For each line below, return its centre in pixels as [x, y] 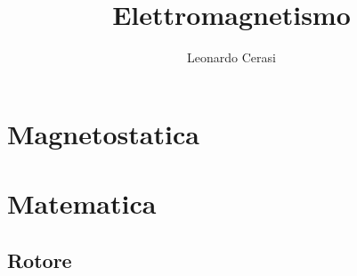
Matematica [82, 203]
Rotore [40, 260]
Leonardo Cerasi [231, 57]
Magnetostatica [103, 133]
